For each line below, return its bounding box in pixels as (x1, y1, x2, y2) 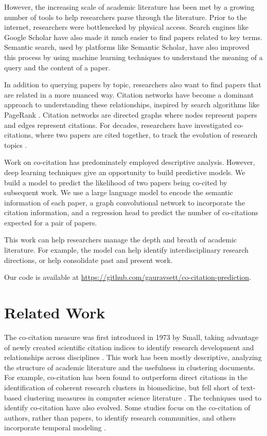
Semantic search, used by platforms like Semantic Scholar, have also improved (4, 42, 250, 52)
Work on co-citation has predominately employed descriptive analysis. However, (4, 157, 255, 167)
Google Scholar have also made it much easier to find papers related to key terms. (4, 31, 262, 42)
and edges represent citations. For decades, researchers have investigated (4, 119, 232, 130)
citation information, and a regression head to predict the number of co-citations (4, 207, 258, 218)
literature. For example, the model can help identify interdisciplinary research (4, 244, 249, 255)
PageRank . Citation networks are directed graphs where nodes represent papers (4, 109, 257, 120)
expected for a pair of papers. (4, 217, 97, 228)
